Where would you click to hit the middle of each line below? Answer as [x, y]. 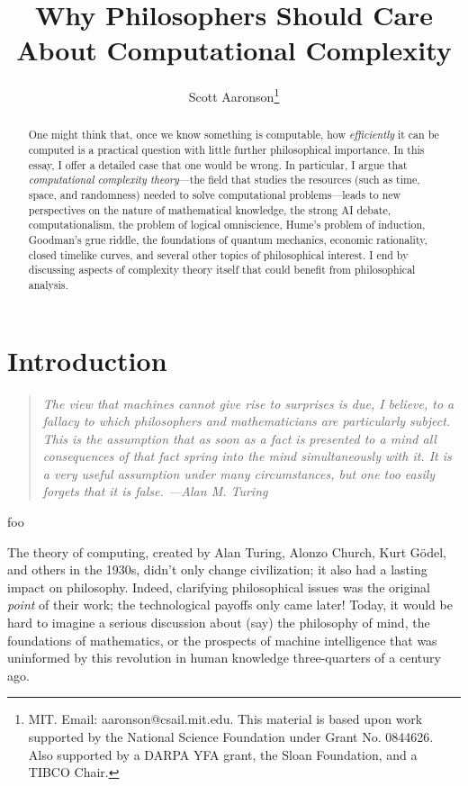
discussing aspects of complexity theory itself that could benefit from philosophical [222, 270]
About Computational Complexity [234, 50]
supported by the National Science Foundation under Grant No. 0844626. [231, 737]
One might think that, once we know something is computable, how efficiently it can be [234, 135]
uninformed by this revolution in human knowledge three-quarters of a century [224, 658]
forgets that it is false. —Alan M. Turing [155, 491]
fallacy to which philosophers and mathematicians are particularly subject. [247, 421]
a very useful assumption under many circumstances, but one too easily [239, 473]
